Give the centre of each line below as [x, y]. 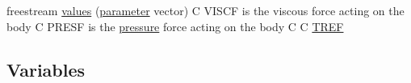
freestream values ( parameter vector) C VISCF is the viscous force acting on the [205, 10]
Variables [46, 69]
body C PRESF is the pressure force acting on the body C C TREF [175, 26]
